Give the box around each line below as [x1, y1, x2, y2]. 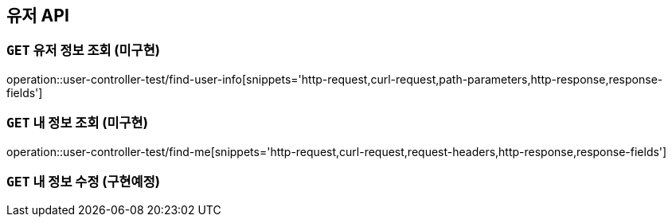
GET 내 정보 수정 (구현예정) [6, 173, 160, 190]
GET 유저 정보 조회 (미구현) [6, 42, 160, 59]
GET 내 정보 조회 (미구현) [6, 115, 148, 131]
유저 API [6, 6, 69, 25]
